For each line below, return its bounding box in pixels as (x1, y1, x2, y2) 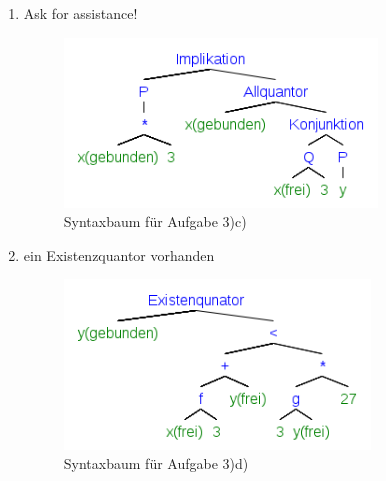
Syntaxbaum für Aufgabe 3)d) (63, 453, 249, 474)
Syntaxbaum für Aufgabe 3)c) (63, 211, 247, 232)
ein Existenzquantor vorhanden (23, 244, 215, 265)
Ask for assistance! (23, 3, 138, 23)
